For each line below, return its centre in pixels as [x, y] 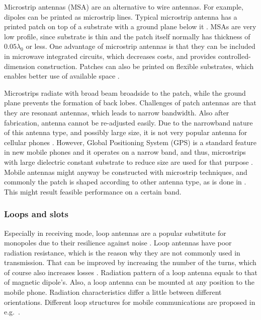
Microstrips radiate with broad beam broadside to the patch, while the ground [125, 92]
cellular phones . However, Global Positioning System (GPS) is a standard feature [130, 142]
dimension [20, 66]
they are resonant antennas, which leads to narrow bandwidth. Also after [117, 112]
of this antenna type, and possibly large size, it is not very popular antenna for [126, 132]
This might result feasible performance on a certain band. [93, 191]
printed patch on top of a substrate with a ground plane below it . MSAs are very [130, 26]
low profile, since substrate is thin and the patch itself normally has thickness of [127, 36]
